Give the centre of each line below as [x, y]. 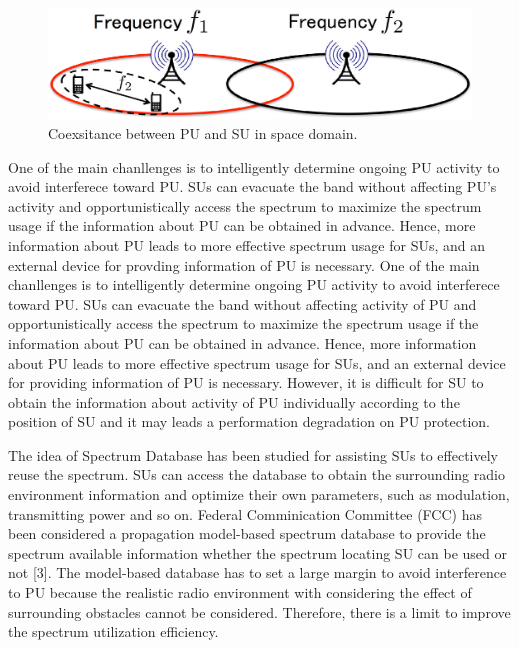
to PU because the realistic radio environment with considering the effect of [240, 592]
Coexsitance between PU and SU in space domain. [203, 132]
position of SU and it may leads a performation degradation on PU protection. [249, 421]
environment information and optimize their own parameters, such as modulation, [259, 494]
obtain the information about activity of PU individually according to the [234, 401]
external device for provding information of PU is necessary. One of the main [244, 264]
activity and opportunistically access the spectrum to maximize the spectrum [245, 205]
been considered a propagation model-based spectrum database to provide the [247, 533]
